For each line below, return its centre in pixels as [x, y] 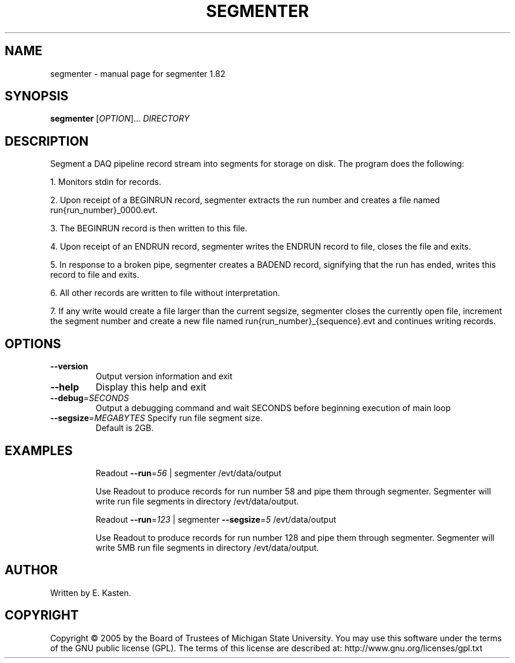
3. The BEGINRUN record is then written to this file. [149, 228]
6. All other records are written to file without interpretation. [165, 293]
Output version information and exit [164, 376]
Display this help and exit [151, 387]
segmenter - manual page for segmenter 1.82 [138, 73]
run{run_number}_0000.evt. [104, 210]
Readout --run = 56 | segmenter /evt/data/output [188, 473]
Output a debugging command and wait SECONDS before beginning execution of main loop [273, 408]
